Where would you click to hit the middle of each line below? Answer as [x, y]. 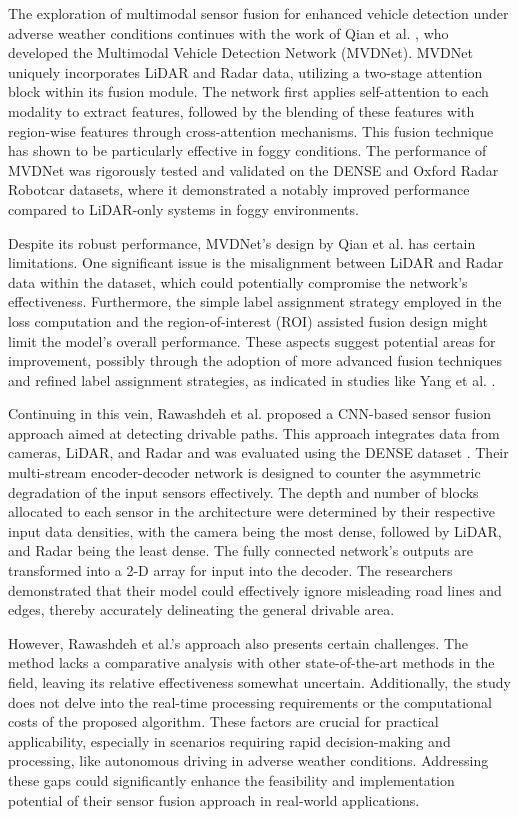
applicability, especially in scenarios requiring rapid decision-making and [229, 740]
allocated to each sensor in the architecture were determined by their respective [251, 511]
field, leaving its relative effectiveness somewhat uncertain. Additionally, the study [259, 682]
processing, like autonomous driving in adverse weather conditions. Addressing [248, 760]
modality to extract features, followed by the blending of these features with [241, 110]
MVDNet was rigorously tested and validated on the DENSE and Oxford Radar [253, 169]
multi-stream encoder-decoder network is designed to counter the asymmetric [244, 472]
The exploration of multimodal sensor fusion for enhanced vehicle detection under [258, 13]
